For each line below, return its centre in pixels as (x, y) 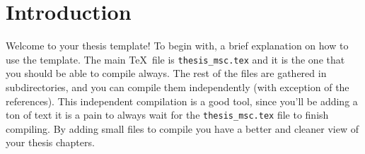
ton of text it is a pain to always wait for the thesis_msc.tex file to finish (167, 115)
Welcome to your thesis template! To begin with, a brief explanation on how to (177, 46)
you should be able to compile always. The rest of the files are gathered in (166, 73)
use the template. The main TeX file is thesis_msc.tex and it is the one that (175, 59)
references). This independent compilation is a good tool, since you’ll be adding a (182, 101)
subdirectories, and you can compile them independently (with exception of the (178, 87)
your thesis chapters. (50, 142)
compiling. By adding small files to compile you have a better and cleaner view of (182, 128)
